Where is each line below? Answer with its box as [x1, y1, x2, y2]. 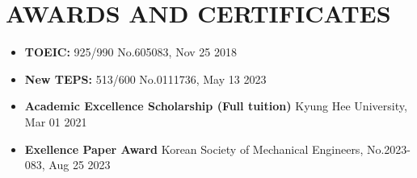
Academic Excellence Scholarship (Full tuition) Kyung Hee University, [24, 97, 407, 114]
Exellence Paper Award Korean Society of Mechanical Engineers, [24, 140, 364, 157]
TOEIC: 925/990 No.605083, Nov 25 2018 [24, 43, 237, 60]
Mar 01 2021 [24, 113, 87, 130]
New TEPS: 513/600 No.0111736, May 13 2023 [24, 70, 267, 87]
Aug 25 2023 [48, 156, 111, 173]
